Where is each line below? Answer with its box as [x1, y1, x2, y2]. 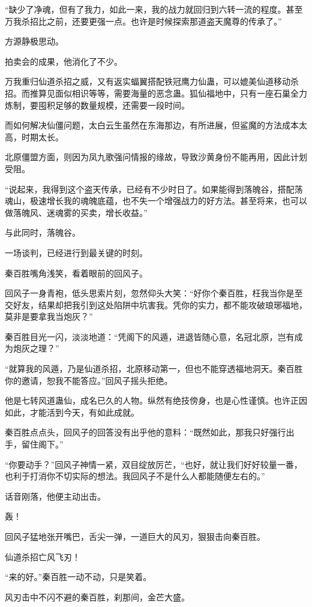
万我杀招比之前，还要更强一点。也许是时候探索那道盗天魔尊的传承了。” [5, 14, 282, 27]
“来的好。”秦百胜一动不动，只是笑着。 [5, 570, 152, 583]
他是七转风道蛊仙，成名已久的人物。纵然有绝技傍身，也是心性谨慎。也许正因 [5, 394, 307, 407]
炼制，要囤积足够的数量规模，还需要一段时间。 [5, 98, 190, 111]
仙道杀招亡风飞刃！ [5, 550, 80, 563]
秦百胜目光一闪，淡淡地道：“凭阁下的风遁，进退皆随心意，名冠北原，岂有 [5, 330, 295, 342]
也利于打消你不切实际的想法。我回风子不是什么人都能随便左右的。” [5, 470, 265, 482]
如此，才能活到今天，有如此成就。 [5, 405, 139, 418]
